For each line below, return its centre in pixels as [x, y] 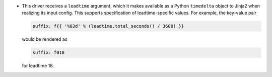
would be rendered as [45, 39]
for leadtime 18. [38, 66]
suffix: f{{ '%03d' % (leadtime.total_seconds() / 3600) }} [108, 26]
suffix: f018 [49, 53]
